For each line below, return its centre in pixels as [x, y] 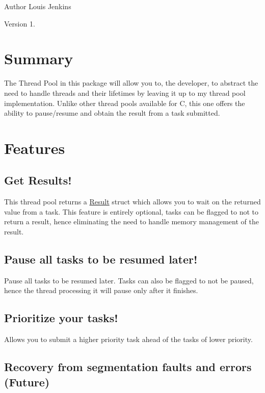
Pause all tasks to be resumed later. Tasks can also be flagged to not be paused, [129, 280]
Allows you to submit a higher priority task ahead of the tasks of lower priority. [128, 339]
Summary [39, 58]
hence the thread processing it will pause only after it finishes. [101, 290]
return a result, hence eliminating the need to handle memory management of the [131, 221]
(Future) [27, 382]
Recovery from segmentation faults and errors [128, 367]
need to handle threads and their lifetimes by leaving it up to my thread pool [125, 93]
